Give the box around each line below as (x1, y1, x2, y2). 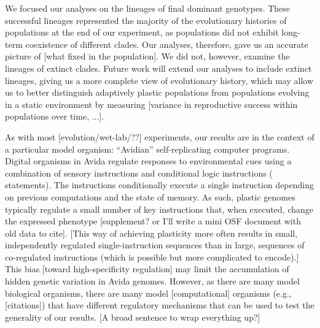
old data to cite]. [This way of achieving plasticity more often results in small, (5, 226, 298, 239)
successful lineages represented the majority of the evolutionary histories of (5, 13, 287, 26)
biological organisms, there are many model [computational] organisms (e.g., (5, 286, 292, 299)
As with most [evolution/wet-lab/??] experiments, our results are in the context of (5, 130, 314, 143)
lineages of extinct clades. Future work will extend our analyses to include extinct (5, 61, 312, 74)
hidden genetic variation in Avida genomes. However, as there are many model (5, 275, 300, 288)
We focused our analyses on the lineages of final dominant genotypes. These (5, 2, 291, 14)
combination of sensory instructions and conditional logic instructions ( (5, 166, 273, 179)
